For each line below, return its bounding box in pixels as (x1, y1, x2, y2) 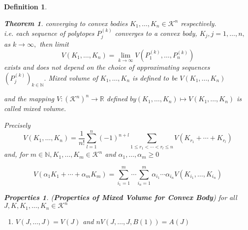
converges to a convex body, (115, 28, 197, 38)
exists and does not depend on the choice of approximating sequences (4, 62, 210, 72)
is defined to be (132, 72, 178, 83)
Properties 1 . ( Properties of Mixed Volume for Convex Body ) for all (4, 192, 237, 202)
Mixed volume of (48, 72, 98, 83)
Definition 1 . (4, 1, 47, 11)
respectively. (181, 18, 217, 28)
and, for (4, 149, 28, 159)
